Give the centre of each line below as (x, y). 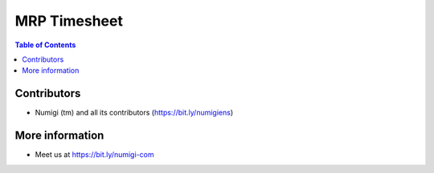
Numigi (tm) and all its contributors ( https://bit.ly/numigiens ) (134, 113)
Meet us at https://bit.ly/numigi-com (94, 155)
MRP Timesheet (69, 21)
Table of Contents (45, 45)
